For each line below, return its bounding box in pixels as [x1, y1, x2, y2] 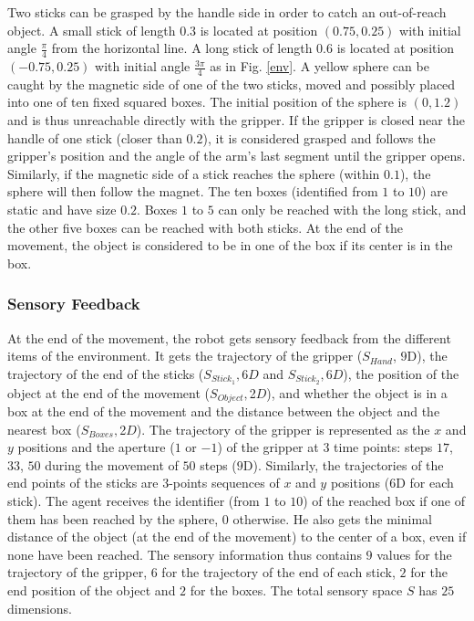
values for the [376, 544, 452, 563]
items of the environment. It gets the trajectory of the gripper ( [7, 346, 363, 365]
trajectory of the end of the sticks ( [7, 363, 204, 383]
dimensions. [7, 598, 72, 617]
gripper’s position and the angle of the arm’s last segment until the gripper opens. [7, 146, 466, 165]
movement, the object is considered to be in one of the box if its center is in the [7, 236, 453, 255]
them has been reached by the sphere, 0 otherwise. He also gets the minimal [7, 509, 432, 528]
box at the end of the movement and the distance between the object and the [7, 402, 440, 421]
